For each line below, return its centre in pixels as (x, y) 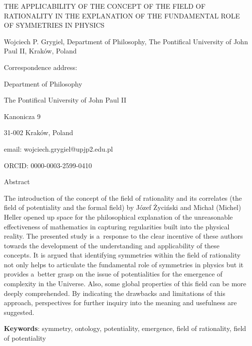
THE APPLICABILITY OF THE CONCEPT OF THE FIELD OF (105, 6)
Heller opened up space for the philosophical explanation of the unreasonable (118, 216)
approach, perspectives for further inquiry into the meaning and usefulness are (120, 303)
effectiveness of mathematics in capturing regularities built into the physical (117, 226)
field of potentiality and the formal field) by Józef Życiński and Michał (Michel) (123, 207)
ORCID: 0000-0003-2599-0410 (48, 165)
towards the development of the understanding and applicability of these (112, 245)
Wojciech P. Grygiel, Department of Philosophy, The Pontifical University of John (126, 41)
